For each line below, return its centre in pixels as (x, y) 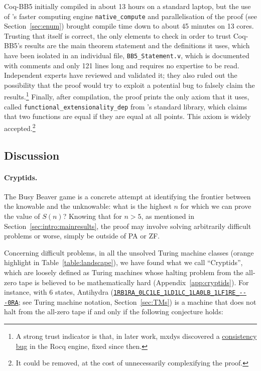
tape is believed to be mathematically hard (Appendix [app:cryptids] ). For (134, 282)
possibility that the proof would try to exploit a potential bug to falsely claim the (129, 85)
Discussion (32, 155)
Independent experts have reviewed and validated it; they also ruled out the (121, 75)
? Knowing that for (92, 216)
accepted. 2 (20, 127)
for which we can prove (216, 206)
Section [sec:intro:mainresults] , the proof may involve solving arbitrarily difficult (128, 226)
